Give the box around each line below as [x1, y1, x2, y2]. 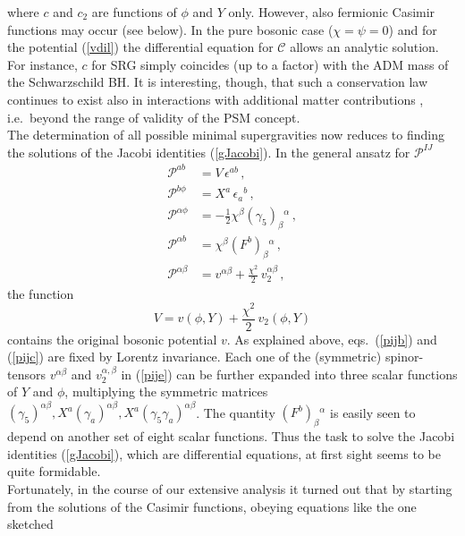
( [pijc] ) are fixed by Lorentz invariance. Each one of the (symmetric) [7, 347, 382, 366]
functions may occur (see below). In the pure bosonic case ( [7, 20, 334, 38]
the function [7, 284, 74, 302]
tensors [7, 364, 46, 383]
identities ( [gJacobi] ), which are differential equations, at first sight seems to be [7, 444, 441, 463]
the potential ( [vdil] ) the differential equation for [7, 38, 274, 56]
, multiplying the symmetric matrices [64, 382, 268, 401]
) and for [388, 20, 437, 38]
